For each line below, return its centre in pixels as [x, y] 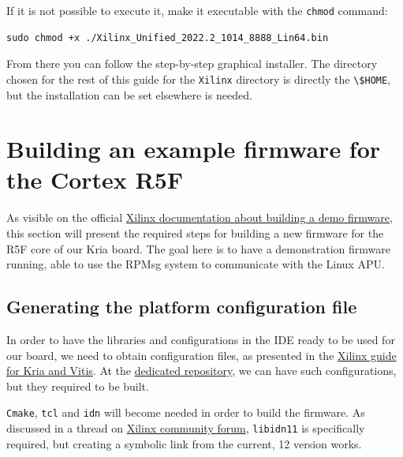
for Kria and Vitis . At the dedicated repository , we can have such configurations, [201, 371]
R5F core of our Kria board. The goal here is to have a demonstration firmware [198, 248]
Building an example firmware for [194, 149]
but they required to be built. [78, 386]
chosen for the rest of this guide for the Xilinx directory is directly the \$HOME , [199, 79]
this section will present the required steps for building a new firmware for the [195, 233]
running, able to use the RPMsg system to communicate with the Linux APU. [196, 264]
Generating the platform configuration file [182, 307]
